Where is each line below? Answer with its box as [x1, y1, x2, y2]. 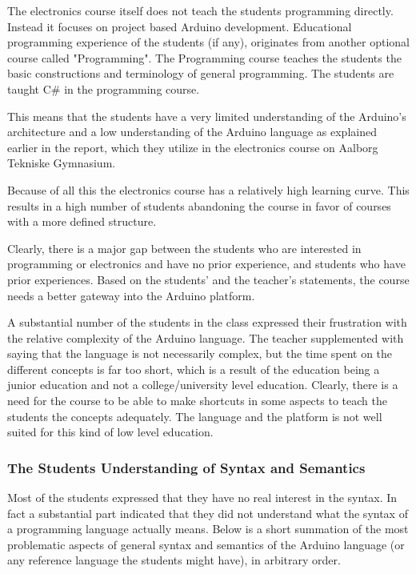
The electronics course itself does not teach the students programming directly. [7, 2, 394, 18]
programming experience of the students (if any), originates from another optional [7, 34, 410, 50]
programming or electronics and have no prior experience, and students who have [7, 255, 406, 272]
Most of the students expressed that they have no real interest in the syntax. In [7, 489, 398, 506]
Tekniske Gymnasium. [7, 155, 116, 171]
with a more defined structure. [7, 213, 157, 230]
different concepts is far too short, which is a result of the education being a [7, 360, 380, 377]
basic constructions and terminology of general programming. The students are [7, 65, 394, 82]
